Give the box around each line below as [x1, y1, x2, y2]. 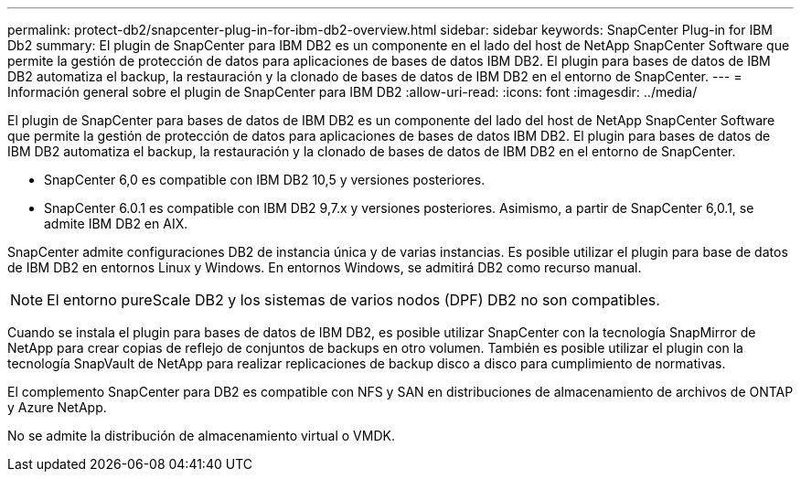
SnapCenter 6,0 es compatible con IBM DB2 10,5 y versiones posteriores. [44, 172, 486, 187]
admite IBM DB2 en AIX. [44, 216, 188, 231]
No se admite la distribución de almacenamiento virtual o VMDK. [7, 428, 395, 443]
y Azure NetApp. [7, 399, 107, 415]
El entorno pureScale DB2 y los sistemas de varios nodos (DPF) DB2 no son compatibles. [47, 291, 660, 309]
